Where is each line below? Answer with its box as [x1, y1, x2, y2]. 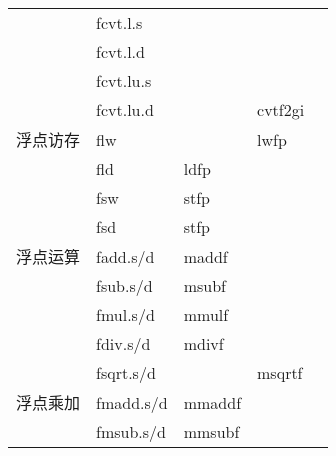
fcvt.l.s [96, 11, 143, 34]
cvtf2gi [257, 98, 305, 121]
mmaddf [183, 390, 242, 414]
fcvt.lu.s [96, 69, 152, 92]
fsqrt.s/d [96, 361, 156, 384]
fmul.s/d [96, 303, 155, 326]
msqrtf [257, 361, 303, 384]
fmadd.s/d [96, 390, 168, 414]
